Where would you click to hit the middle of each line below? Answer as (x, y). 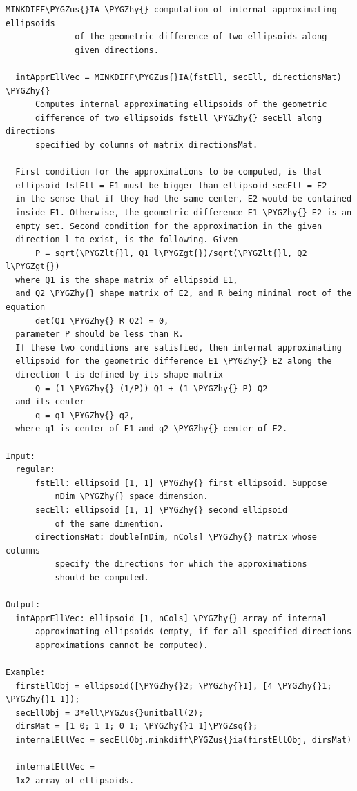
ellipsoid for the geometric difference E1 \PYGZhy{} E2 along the (174, 361)
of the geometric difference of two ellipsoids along (201, 37)
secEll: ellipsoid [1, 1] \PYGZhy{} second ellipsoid (161, 510)
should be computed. (102, 577)
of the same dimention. (109, 524)
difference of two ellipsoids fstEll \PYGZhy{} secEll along (178, 118)
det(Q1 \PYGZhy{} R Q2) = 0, (102, 321)
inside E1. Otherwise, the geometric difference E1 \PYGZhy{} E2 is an (184, 212)
